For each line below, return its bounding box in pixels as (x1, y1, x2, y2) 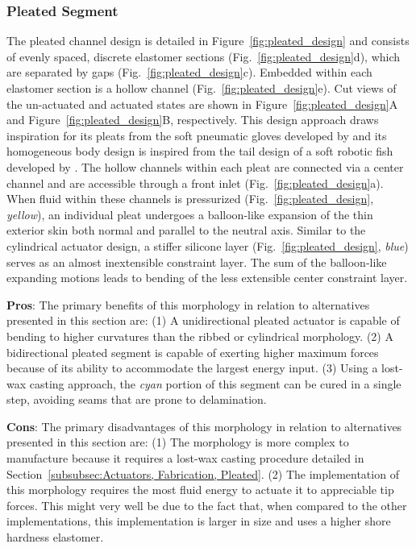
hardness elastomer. (6, 529, 104, 546)
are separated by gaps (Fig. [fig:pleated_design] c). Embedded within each (6, 64, 372, 81)
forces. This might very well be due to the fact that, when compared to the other (6, 496, 407, 513)
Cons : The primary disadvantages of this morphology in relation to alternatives (6, 417, 402, 434)
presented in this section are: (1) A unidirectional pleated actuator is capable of (6, 312, 400, 329)
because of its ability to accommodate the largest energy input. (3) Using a (6, 359, 378, 376)
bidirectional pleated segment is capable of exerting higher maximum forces (6, 343, 379, 360)
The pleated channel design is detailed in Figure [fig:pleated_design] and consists (6, 32, 410, 49)
